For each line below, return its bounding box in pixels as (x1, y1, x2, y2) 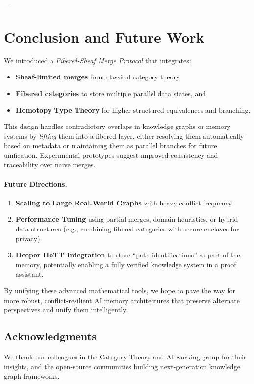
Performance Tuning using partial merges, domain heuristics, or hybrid (15, 214, 238, 224)
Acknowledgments (4, 329, 97, 344)
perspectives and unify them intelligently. (4, 305, 128, 315)
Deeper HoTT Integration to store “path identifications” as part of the (15, 250, 240, 260)
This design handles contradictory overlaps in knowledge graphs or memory (4, 121, 230, 131)
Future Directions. (4, 179, 67, 189)
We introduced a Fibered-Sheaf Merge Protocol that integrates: (4, 55, 191, 65)
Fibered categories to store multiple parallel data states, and (15, 88, 206, 98)
